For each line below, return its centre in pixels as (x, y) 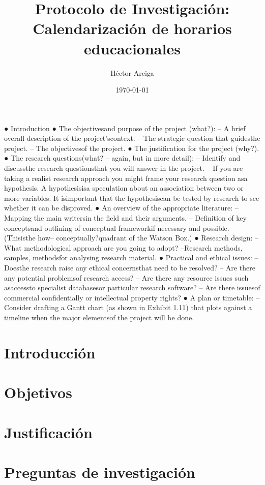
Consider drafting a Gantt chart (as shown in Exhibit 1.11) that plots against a (128, 307)
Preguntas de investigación (100, 472)
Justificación (48, 432)
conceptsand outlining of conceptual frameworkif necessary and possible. (117, 228)
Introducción (50, 352)
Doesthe (17, 267)
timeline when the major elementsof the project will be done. (99, 317)
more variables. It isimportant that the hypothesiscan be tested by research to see (132, 198)
